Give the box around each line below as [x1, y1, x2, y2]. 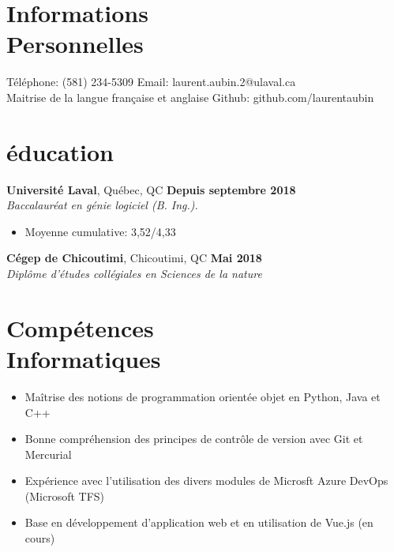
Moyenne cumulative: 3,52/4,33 [24, 223, 176, 239]
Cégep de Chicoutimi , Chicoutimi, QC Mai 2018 [6, 250, 262, 266]
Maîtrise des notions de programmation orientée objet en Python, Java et [24, 388, 381, 404]
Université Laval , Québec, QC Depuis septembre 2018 [6, 181, 296, 197]
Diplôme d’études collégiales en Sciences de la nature [6, 265, 262, 281]
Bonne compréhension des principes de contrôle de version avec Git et [24, 430, 363, 447]
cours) [24, 530, 55, 546]
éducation [6, 135, 114, 167]
